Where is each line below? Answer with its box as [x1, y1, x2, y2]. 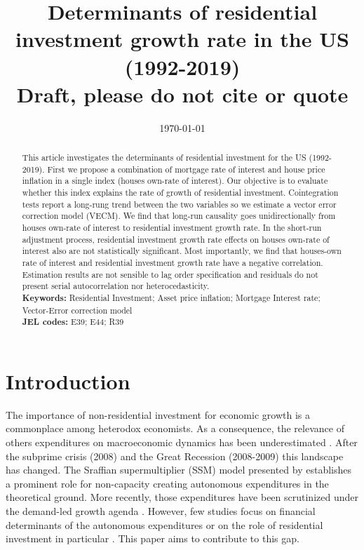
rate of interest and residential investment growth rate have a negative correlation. [22, 256, 323, 268]
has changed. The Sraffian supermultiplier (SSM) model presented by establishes [6, 462, 351, 477]
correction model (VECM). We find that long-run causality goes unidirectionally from [22, 210, 336, 222]
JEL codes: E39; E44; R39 [22, 316, 124, 328]
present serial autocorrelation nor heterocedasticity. [22, 280, 210, 292]
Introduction [6, 366, 130, 395]
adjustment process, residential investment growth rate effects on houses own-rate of [22, 233, 330, 245]
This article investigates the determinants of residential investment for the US [22, 152, 306, 163]
